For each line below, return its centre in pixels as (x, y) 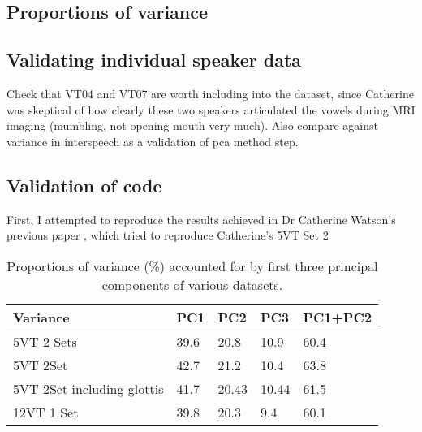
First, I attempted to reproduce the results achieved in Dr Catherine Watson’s (201, 219)
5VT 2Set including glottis (88, 388)
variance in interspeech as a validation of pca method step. (153, 141)
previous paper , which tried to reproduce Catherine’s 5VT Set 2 (168, 235)
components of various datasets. (192, 284)
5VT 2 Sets (45, 341)
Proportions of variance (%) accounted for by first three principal (192, 266)
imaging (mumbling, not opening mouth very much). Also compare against (192, 125)
